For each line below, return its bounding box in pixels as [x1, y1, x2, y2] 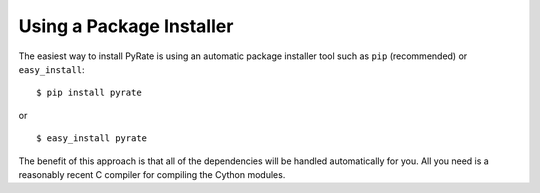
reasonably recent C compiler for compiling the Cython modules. [18, 168, 286, 180]
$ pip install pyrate [36, 87, 142, 99]
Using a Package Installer [18, 15, 234, 37]
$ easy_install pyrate [36, 133, 148, 144]
